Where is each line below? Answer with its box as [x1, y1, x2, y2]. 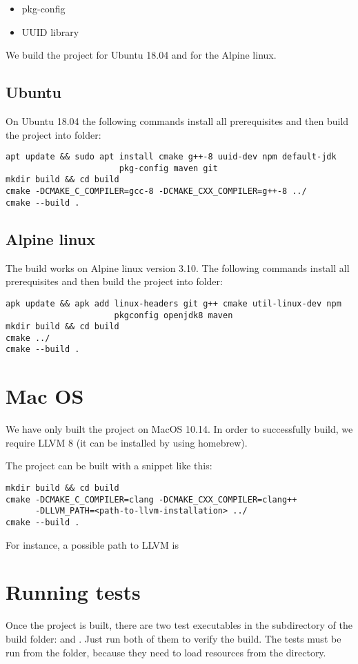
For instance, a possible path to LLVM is [6, 537, 179, 551]
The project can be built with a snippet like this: [6, 458, 212, 473]
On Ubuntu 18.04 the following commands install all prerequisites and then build [6, 113, 349, 128]
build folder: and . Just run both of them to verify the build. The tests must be [6, 631, 341, 645]
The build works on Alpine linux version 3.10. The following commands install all [6, 260, 350, 275]
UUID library [21, 24, 79, 39]
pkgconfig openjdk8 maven [114, 310, 233, 320]
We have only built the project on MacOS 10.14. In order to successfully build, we [6, 422, 353, 436]
